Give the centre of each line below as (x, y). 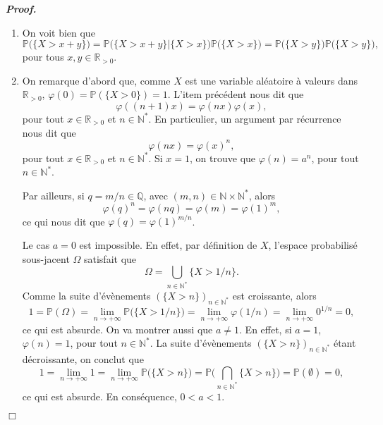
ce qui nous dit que (63, 221)
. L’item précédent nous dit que (236, 94)
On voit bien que (59, 32)
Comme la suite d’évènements (86, 296)
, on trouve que (223, 158)
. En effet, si (266, 329)
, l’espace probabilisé (313, 245)
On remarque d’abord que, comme (96, 80)
